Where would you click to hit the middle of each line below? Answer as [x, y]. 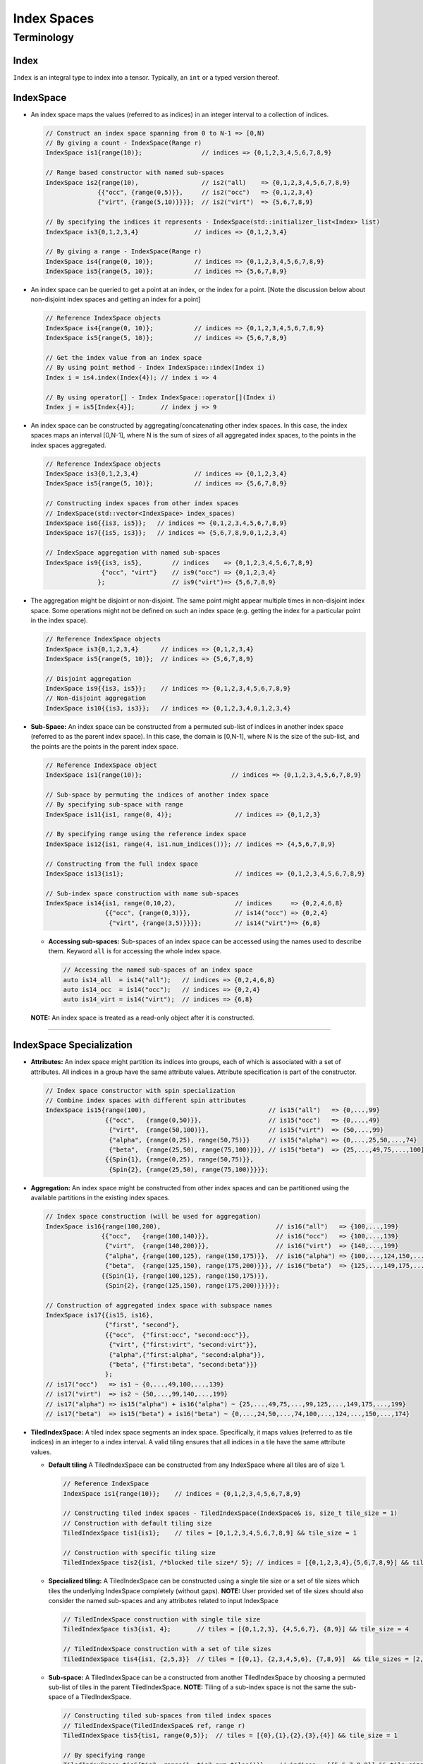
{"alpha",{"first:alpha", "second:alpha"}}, [186, 1354]
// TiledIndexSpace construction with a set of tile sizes [167, 1649]
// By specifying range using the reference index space [146, 834]
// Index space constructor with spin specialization [140, 1091]
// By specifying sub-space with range [114, 805]
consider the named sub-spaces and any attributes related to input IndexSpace [163, 1601]
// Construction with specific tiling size [140, 1553]
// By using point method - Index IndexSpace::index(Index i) [155, 368]
